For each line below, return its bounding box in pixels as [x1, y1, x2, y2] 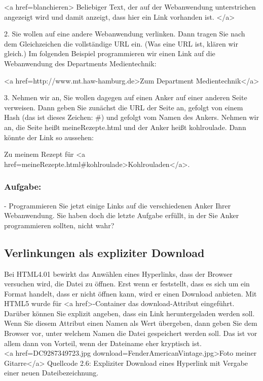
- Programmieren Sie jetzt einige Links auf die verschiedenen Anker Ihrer [4, 200, 231, 210]
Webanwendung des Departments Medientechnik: [4, 58, 157, 68]
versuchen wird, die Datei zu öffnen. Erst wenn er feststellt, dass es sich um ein [4, 278, 250, 289]
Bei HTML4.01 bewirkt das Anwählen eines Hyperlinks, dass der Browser [4, 268, 233, 279]
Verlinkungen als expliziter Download [4, 244, 205, 260]
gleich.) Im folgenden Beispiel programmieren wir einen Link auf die [4, 48, 215, 59]
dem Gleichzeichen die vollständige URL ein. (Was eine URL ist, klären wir [4, 38, 238, 49]
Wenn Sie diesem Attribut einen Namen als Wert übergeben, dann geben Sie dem [4, 318, 257, 328]
